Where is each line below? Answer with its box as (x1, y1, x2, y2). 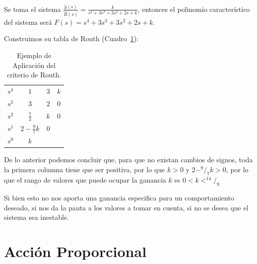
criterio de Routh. (7, 69, 62, 80)
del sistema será (4, 16, 52, 27)
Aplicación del (12, 60, 56, 70)
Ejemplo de (17, 50, 52, 61)
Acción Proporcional (4, 241, 147, 262)
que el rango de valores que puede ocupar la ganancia (4, 175, 166, 185)
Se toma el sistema (4, 3, 61, 14)
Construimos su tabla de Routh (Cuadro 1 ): (4, 33, 139, 44)
